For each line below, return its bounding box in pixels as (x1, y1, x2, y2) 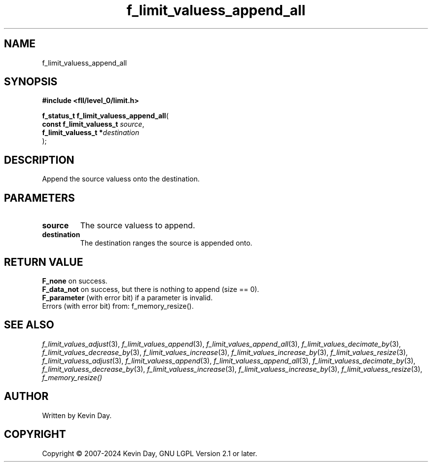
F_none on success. (42, 276, 108, 285)
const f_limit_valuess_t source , (42, 120, 144, 129)
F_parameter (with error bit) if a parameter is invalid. (42, 293, 213, 302)
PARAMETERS (4, 191, 75, 204)
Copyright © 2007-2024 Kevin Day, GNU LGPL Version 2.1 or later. (42, 449, 257, 458)
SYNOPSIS (4, 75, 58, 88)
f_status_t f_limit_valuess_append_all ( (42, 111, 169, 120)
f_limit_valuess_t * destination (42, 128, 140, 137)
